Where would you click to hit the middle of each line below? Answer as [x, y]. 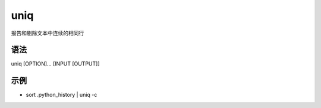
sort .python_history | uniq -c [62, 95]
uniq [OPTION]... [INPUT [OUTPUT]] [56, 64]
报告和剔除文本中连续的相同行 [48, 33]
